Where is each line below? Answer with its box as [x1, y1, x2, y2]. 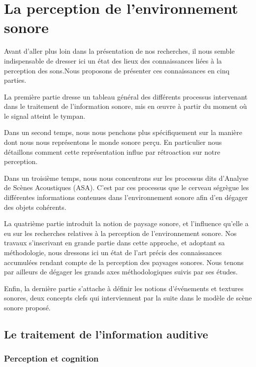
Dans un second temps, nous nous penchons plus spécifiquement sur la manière [4, 127, 242, 137]
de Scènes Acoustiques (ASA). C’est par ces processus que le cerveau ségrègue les [4, 182, 249, 193]
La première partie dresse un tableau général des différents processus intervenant [4, 91, 248, 101]
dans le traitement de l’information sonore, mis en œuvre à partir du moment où [4, 101, 247, 111]
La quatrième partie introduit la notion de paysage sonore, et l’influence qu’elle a [4, 218, 249, 229]
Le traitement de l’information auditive [4, 326, 208, 341]
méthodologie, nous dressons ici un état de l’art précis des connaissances [4, 247, 222, 257]
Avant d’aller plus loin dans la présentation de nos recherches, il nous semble [4, 46, 235, 56]
